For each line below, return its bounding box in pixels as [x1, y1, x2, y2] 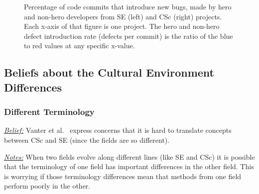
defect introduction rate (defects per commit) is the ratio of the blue [24, 30, 233, 41]
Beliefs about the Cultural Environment [4, 65, 214, 80]
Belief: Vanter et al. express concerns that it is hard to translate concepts [4, 125, 232, 135]
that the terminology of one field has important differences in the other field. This [4, 161, 254, 172]
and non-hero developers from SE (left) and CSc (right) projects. [24, 11, 222, 21]
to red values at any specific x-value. [24, 40, 135, 51]
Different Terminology [4, 105, 95, 118]
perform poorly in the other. [4, 181, 91, 191]
